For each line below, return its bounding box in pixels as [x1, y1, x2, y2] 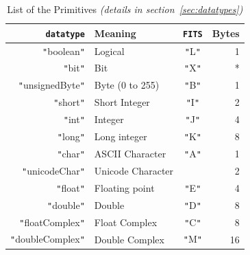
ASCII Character [94, 146, 166, 160]
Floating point [94, 180, 155, 195]
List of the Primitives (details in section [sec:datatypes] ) [7, 2, 243, 16]
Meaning [94, 25, 136, 40]
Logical [94, 43, 125, 58]
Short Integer [94, 95, 150, 109]
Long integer [94, 129, 147, 144]
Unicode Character [94, 163, 174, 177]
